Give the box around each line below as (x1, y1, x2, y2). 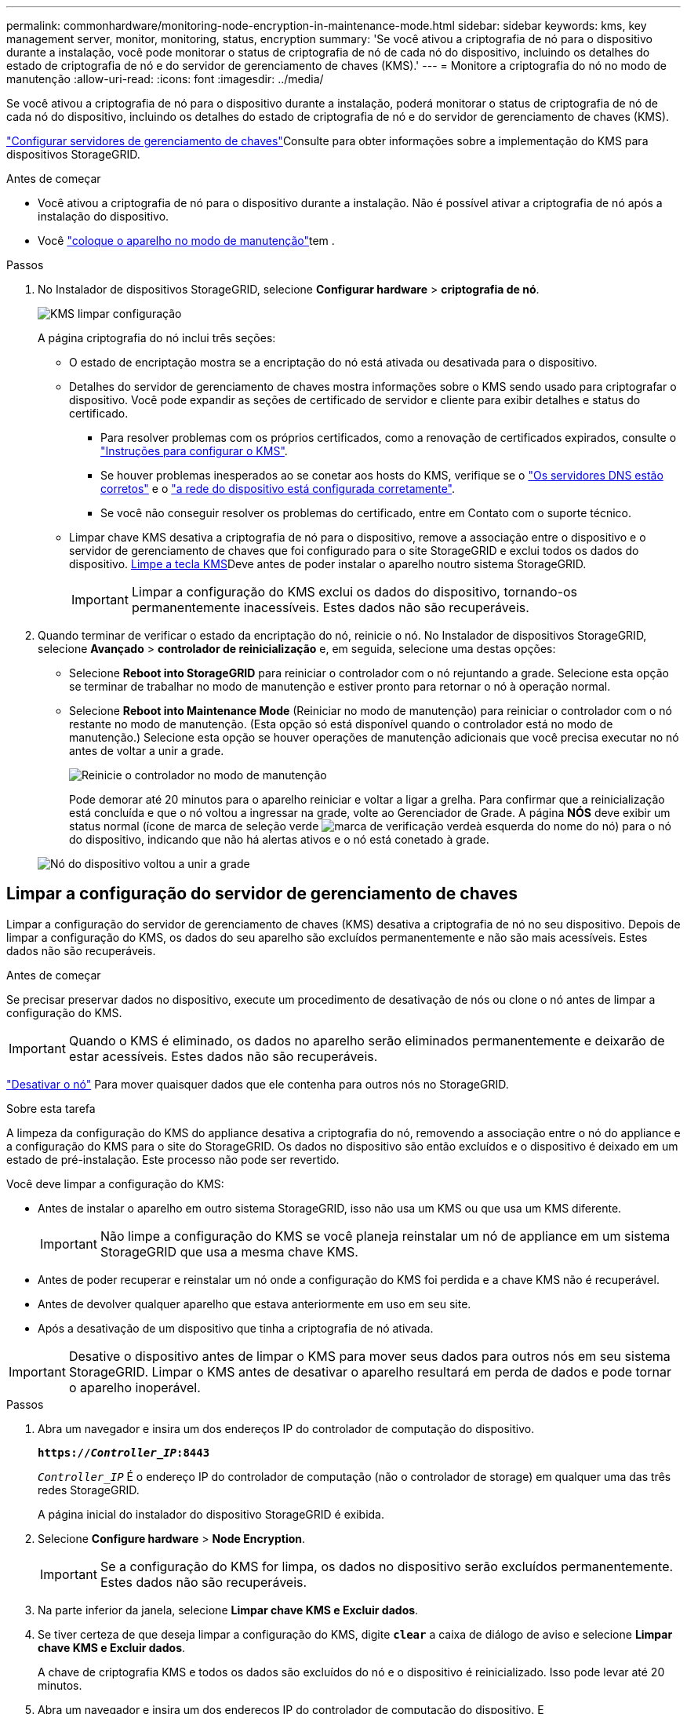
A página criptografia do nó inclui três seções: (38, 331, 276, 345)
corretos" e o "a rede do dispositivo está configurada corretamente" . (100, 482, 456, 495)
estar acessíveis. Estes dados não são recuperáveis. (68, 1048, 378, 1064)
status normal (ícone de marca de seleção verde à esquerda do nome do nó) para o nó (69, 819, 671, 833)
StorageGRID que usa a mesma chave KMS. (100, 1243, 358, 1260)
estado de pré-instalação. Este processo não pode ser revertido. (6, 1152, 340, 1166)
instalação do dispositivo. (38, 210, 169, 223)
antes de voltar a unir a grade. (69, 744, 224, 757)
